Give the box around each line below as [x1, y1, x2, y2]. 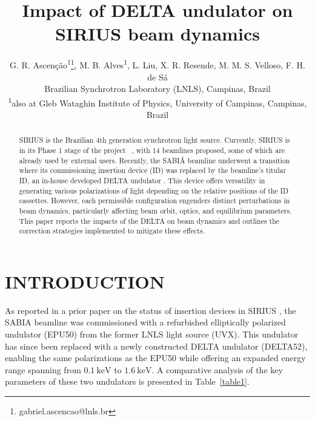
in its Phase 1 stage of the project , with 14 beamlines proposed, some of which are [19, 145, 285, 155]
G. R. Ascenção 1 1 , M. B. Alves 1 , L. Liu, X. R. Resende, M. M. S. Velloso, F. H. [10, 57, 305, 71]
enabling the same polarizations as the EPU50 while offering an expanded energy [5, 351, 306, 364]
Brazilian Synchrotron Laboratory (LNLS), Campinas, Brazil [44, 82, 271, 95]
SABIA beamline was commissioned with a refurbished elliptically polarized [5, 316, 286, 328]
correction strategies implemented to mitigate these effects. [19, 226, 205, 236]
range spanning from [5, 363, 81, 376]
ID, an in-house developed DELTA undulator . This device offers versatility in [19, 175, 265, 186]
